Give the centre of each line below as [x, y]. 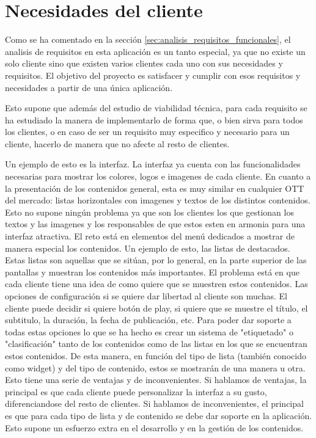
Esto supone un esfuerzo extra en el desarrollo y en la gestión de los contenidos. [154, 427]
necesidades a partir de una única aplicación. [89, 87]
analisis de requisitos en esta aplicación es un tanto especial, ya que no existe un [155, 51]
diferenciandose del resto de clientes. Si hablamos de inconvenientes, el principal [154, 403]
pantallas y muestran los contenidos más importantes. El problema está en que [152, 272]
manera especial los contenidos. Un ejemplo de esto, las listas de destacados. [148, 248]
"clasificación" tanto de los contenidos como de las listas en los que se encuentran [156, 344]
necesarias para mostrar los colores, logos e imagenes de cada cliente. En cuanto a [158, 176]
